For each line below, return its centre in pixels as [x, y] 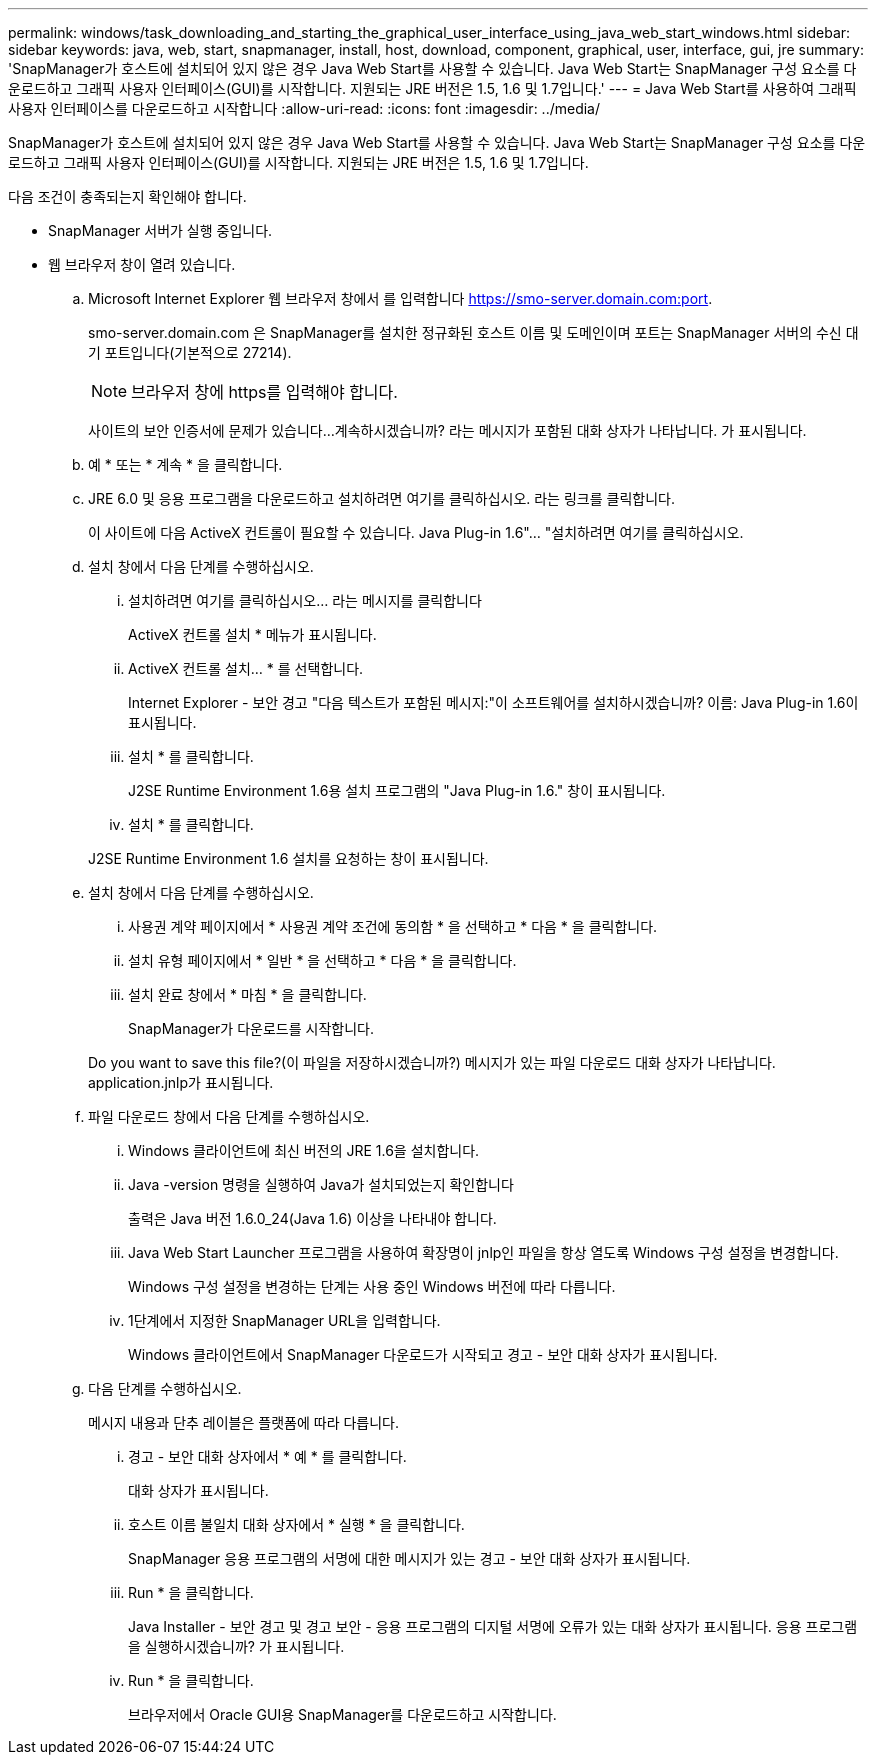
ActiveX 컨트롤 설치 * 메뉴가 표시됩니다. [252, 634]
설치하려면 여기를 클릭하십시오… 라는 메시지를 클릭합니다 [305, 600]
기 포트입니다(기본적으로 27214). [190, 352]
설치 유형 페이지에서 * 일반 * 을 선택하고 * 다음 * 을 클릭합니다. [322, 960]
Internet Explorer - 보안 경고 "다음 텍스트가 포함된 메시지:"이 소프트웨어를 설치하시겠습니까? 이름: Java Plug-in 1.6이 [493, 702]
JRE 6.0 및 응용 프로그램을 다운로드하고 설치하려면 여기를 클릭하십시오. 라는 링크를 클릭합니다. [381, 498]
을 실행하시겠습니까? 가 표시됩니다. [236, 1646]
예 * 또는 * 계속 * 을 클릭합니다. [185, 464]
